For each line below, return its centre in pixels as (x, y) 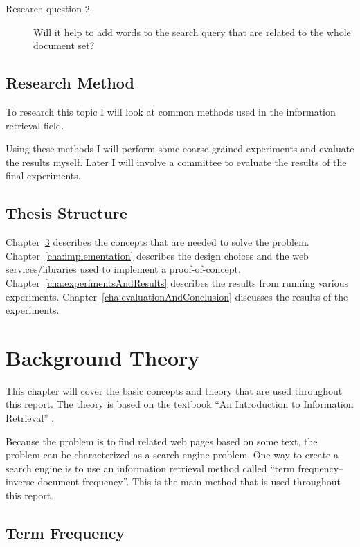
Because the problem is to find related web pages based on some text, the (162, 441)
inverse (20, 482)
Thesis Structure (66, 213)
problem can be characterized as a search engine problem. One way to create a (172, 455)
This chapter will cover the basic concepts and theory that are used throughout (174, 390)
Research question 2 (48, 8)
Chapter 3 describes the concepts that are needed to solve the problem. (157, 242)
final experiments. (43, 176)
